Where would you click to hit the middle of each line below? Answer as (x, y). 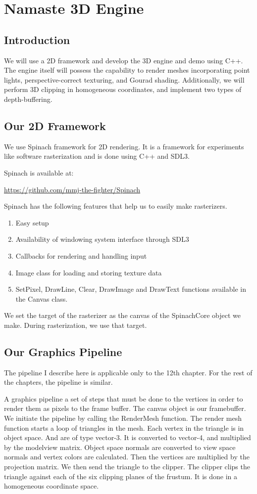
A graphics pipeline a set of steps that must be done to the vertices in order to (124, 398)
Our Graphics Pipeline (63, 351)
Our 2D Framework (55, 125)
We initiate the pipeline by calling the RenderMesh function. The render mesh (123, 418)
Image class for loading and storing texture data (89, 272)
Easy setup (32, 222)
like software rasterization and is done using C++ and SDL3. (97, 156)
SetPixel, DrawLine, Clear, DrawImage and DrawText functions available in (131, 289)
